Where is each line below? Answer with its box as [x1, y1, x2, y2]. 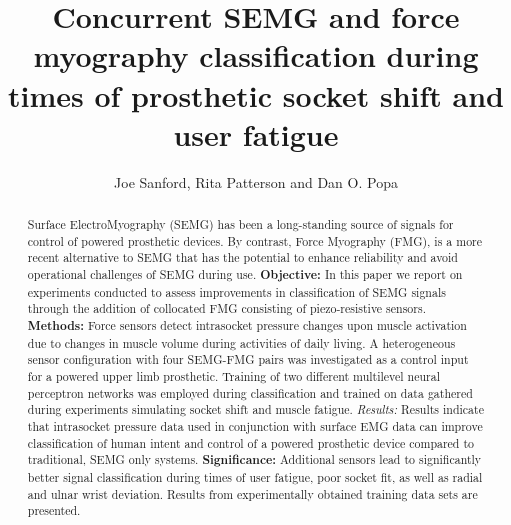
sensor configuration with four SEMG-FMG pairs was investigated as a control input [27, 351, 469, 368]
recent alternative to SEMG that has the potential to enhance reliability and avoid [27, 249, 458, 266]
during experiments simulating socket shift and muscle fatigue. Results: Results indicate [27, 401, 484, 418]
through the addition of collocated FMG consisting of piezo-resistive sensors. [27, 300, 426, 317]
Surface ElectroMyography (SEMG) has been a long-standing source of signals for [27, 216, 454, 233]
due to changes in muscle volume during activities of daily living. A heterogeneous [27, 334, 456, 351]
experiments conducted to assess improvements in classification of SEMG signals [27, 283, 446, 300]
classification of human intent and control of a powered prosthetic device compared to [27, 434, 475, 451]
